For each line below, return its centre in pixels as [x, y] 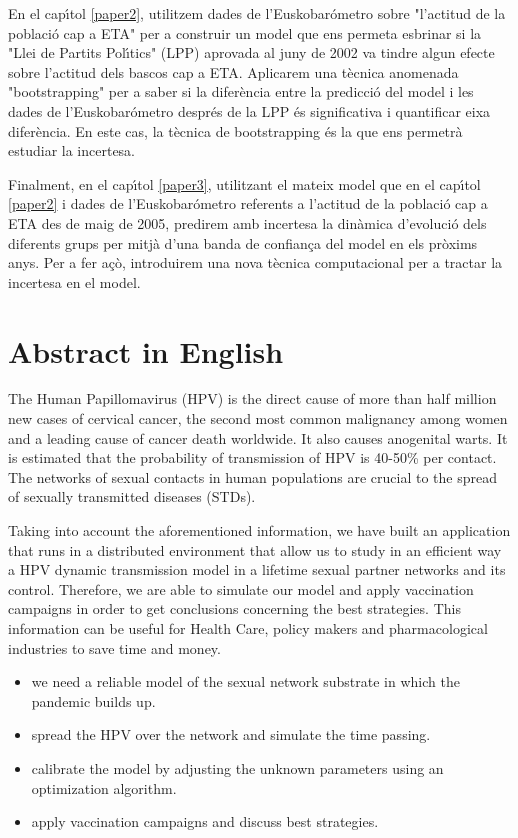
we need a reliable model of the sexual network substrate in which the [245, 681]
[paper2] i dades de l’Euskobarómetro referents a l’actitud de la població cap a [248, 203]
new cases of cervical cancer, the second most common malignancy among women [258, 418]
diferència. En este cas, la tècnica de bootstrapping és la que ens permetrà [235, 130]
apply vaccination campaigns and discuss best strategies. [205, 821]
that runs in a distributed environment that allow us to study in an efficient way [255, 549]
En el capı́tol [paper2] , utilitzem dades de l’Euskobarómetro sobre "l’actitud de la [257, 13]
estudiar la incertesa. [72, 150]
